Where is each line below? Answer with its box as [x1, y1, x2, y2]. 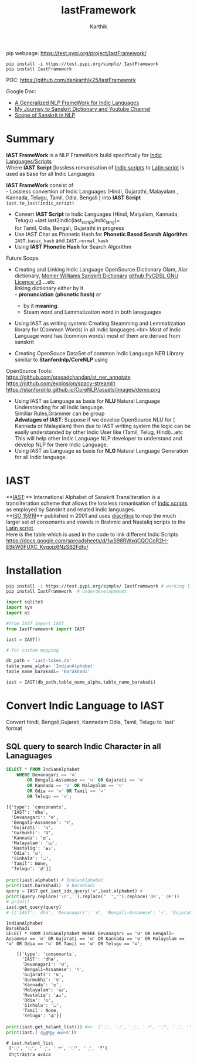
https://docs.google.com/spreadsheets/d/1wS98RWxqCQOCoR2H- [6, 537, 169, 544]
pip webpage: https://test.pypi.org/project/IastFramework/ [6, 49, 147, 56]
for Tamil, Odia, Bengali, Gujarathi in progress [14, 224, 124, 232]
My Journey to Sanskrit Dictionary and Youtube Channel [14, 105, 151, 112]
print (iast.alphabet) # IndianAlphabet [6, 877, 104, 883]
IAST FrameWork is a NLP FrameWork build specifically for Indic [6, 151, 162, 158]
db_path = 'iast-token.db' [6, 658, 72, 664]
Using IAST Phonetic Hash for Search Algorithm [14, 243, 132, 250]
